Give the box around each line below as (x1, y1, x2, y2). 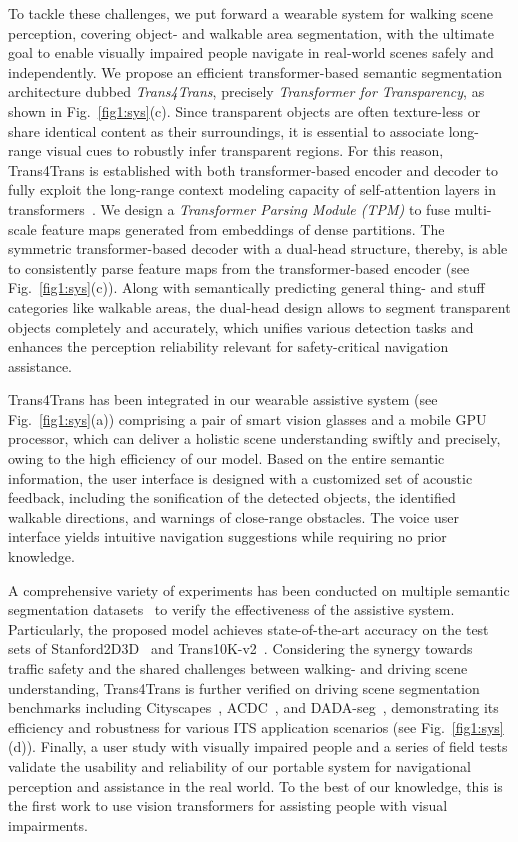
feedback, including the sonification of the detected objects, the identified (8, 487, 456, 508)
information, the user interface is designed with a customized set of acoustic (8, 467, 473, 488)
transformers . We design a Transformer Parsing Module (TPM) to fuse (8, 198, 450, 219)
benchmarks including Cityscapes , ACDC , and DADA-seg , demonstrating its (8, 697, 499, 718)
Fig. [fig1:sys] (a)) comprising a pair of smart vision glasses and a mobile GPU (8, 408, 487, 429)
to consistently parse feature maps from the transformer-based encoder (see (8, 257, 470, 278)
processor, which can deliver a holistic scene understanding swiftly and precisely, (8, 428, 501, 449)
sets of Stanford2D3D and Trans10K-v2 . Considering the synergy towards (8, 638, 473, 659)
